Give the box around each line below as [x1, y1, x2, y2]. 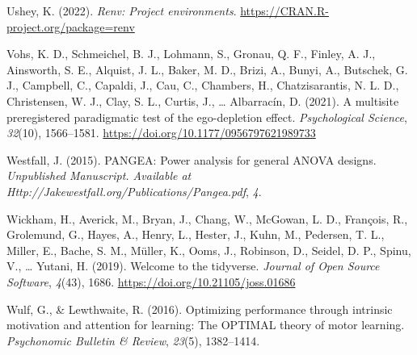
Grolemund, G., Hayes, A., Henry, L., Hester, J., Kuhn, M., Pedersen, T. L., [6, 226, 385, 243]
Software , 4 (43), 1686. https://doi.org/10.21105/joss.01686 [6, 273, 296, 290]
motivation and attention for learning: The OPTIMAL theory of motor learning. [6, 316, 405, 333]
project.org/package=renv [6, 18, 135, 35]
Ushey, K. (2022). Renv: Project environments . [6, 2, 237, 19]
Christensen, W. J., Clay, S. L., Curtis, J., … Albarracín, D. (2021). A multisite [6, 92, 399, 109]
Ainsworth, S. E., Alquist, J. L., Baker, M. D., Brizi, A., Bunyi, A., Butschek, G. [6, 61, 408, 77]
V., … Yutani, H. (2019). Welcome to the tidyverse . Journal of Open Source [6, 257, 380, 274]
